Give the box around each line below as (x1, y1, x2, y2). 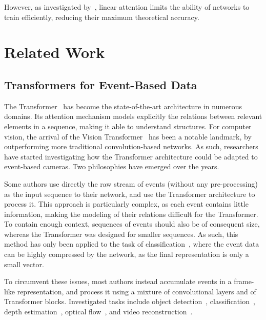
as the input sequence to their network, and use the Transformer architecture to (4, 188, 255, 199)
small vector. (4, 258, 44, 269)
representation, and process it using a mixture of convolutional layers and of (17, 286, 256, 296)
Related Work (4, 42, 105, 63)
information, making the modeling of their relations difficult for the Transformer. (4, 208, 258, 219)
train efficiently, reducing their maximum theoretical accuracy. (4, 11, 199, 22)
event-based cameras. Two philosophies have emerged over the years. (4, 161, 219, 172)
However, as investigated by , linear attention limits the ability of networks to (4, 2, 250, 12)
